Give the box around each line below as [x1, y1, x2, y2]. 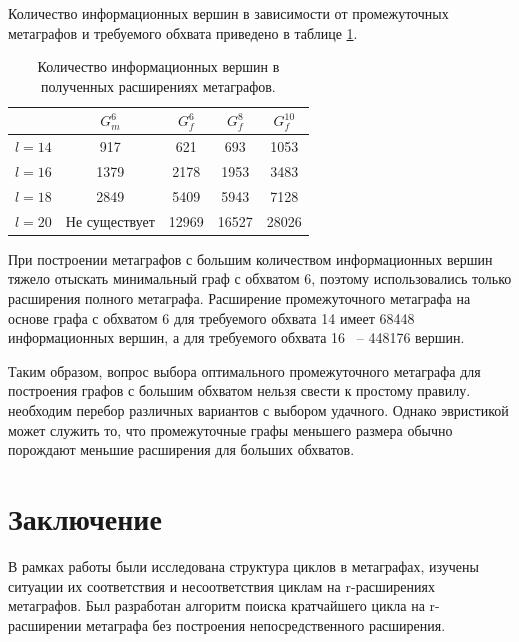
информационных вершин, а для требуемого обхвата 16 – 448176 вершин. [8, 327, 465, 348]
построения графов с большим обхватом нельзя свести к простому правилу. [8, 380, 471, 401]
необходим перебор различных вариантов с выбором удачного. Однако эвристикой [8, 400, 509, 420]
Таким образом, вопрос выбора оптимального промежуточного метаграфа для [8, 360, 481, 381]
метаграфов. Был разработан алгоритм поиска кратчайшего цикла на [8, 595, 425, 616]
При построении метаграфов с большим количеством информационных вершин [8, 248, 493, 269]
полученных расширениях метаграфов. [41, 75, 276, 96]
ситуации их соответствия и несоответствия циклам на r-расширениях [8, 575, 435, 596]
